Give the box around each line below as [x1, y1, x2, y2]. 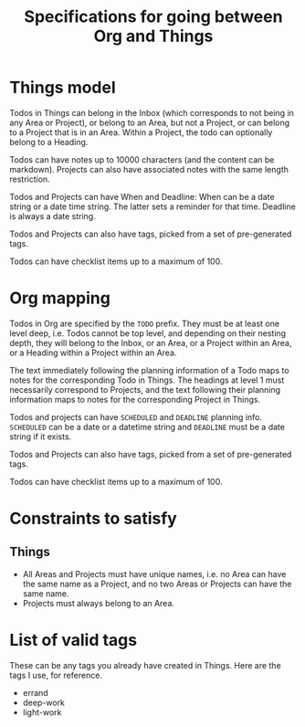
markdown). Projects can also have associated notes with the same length [9, 163, 289, 174]
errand [22, 687, 48, 698]
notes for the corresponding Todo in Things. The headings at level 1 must [9, 374, 285, 385]
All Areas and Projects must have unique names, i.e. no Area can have [22, 568, 287, 579]
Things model [9, 78, 116, 98]
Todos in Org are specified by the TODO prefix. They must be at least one [9, 318, 280, 329]
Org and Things [93, 26, 214, 47]
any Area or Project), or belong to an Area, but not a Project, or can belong [9, 117, 290, 128]
